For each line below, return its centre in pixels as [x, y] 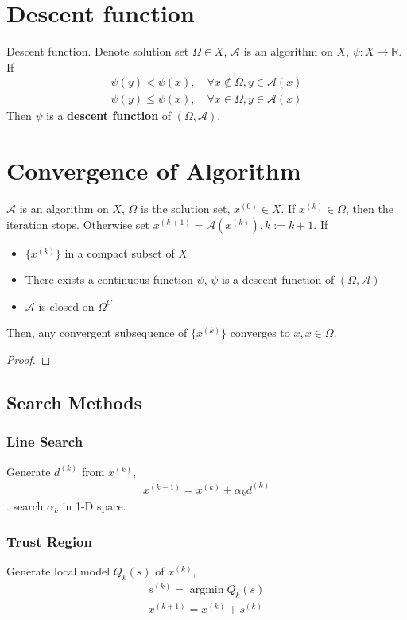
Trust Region [49, 541]
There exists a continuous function [109, 279]
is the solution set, [186, 209]
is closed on [66, 306]
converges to [260, 333]
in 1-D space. [94, 506]
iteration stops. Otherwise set [78, 224]
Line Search [45, 442]
